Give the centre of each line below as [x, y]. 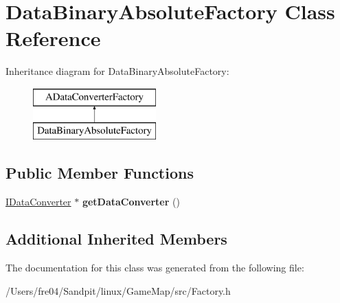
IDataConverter [38, 202]
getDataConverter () [131, 202]
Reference [53, 38]
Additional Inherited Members [116, 239]
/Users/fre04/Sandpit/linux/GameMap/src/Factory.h [118, 290]
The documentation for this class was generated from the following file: [155, 268]
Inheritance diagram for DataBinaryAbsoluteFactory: [117, 71]
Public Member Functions [100, 173]
